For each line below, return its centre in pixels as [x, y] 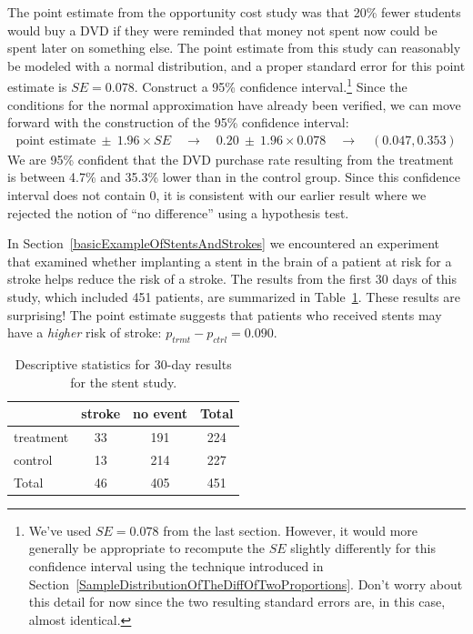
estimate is [37, 87]
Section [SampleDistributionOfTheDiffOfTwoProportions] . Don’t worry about [246, 584]
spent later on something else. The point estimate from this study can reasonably [234, 48]
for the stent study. [124, 382]
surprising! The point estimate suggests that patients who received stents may [225, 314]
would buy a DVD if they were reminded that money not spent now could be [222, 30]
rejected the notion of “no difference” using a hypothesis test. [178, 212]
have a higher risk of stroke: [85, 332]
